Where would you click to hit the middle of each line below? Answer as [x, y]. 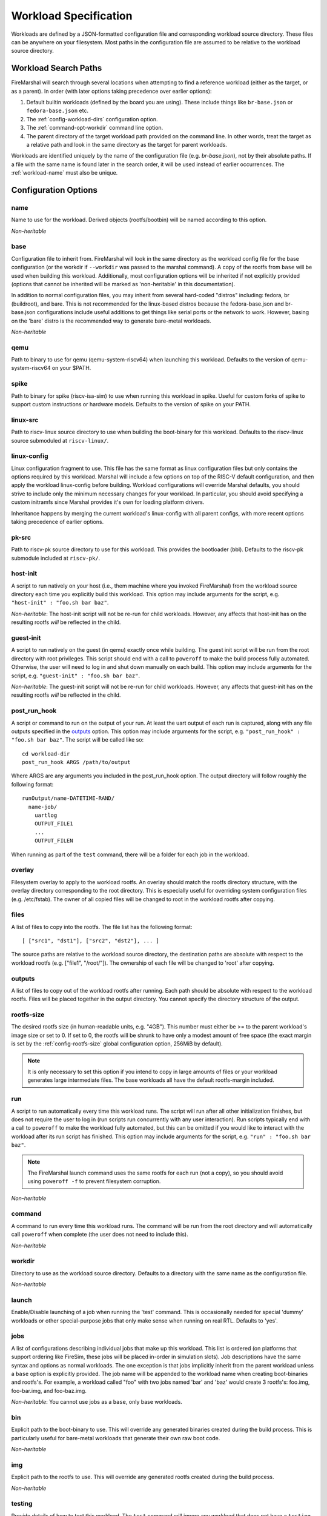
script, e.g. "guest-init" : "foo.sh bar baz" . [76, 676]
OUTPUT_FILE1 [54, 824]
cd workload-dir [46, 754]
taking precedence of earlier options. [58, 522]
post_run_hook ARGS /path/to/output [76, 762]
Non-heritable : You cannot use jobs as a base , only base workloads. [97, 1402]
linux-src [25, 420]
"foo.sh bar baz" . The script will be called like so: [78, 740]
